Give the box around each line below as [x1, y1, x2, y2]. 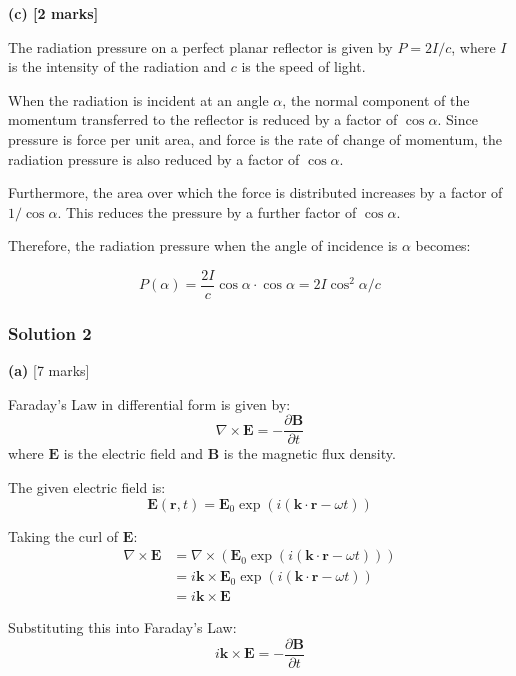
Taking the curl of [8, 525, 119, 546]
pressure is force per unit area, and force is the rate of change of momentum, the [8, 128, 503, 149]
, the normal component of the [282, 89, 470, 110]
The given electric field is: [8, 477, 166, 498]
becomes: [415, 235, 471, 256]
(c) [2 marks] [8, 3, 99, 23]
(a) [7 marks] [8, 360, 90, 381]
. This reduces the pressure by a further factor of [57, 201, 357, 222]
